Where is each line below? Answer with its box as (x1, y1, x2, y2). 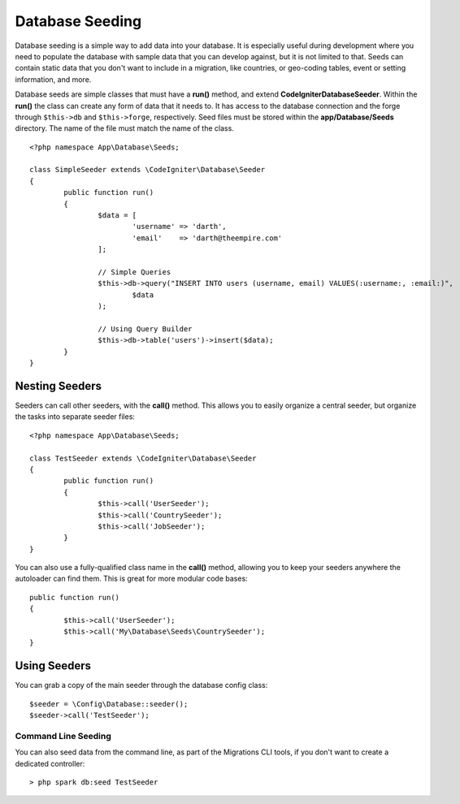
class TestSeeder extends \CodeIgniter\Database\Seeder (29, 453, 257, 463)
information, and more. (15, 74, 92, 84)
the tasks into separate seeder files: (15, 412, 136, 421)
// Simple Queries (98, 267, 171, 276)
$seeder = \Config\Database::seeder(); (29, 699, 189, 708)
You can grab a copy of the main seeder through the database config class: (15, 681, 268, 690)
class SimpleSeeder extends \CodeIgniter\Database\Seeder (29, 165, 266, 175)
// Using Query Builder (98, 324, 193, 333)
